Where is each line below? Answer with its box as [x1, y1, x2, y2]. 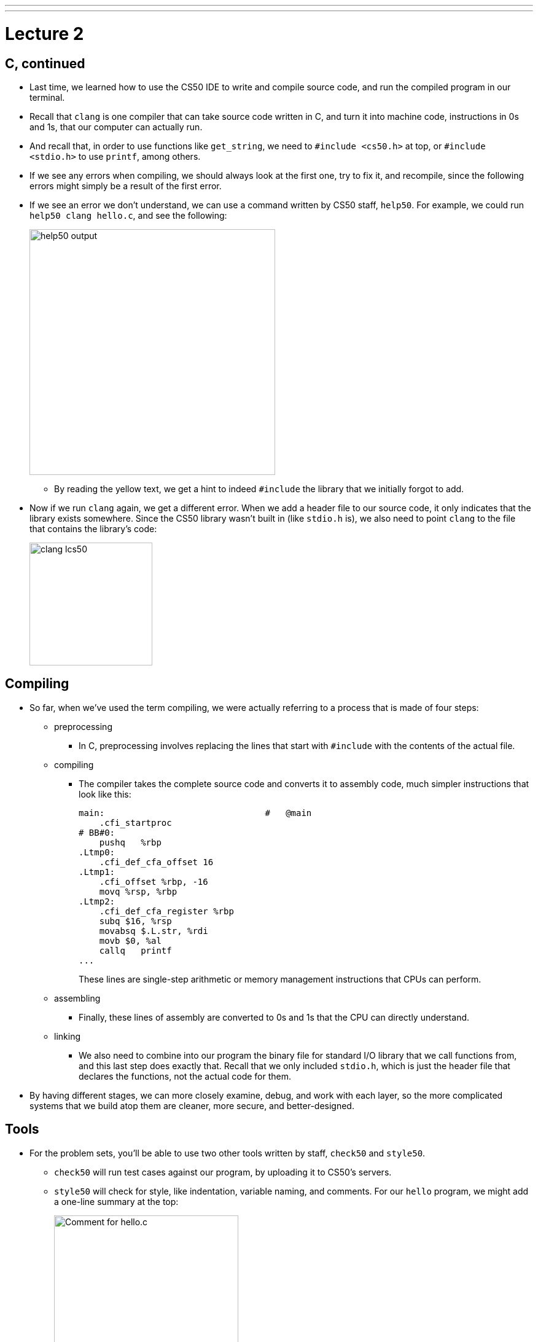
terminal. [29, 92, 65, 103]
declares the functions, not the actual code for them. [79, 1070, 292, 1081]
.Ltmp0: [79, 847, 115, 857]
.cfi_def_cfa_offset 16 [99, 857, 214, 867]
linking [54, 1030, 80, 1042]
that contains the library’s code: [29, 523, 157, 534]
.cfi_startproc [99, 817, 172, 828]
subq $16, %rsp [99, 916, 172, 926]
